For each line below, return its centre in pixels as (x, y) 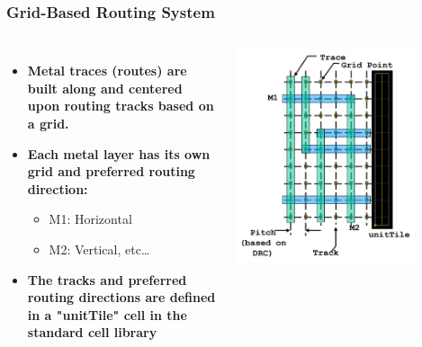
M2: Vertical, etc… (99, 249)
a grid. (48, 123)
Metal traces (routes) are (107, 71)
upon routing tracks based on (121, 106)
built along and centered (105, 88)
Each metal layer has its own (119, 153)
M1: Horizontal (90, 219)
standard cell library (92, 332)
